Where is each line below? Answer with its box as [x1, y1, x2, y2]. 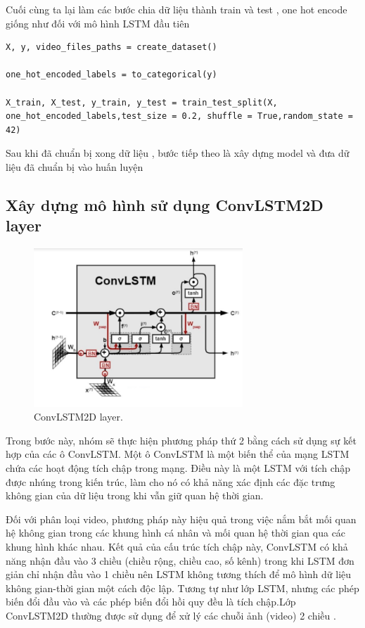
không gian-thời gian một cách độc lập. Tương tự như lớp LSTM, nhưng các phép [6, 580, 359, 595]
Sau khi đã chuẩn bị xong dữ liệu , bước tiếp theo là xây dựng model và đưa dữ [6, 146, 350, 160]
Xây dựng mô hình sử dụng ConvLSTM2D [6, 193, 324, 215]
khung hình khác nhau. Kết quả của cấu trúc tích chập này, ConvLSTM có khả [6, 539, 348, 554]
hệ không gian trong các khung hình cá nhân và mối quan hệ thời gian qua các [6, 525, 346, 540]
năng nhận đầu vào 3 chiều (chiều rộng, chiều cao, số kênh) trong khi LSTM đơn [6, 553, 354, 568]
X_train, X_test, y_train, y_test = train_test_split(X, [6, 97, 278, 108]
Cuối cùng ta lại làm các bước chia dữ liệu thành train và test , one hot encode [6, 2, 347, 16]
